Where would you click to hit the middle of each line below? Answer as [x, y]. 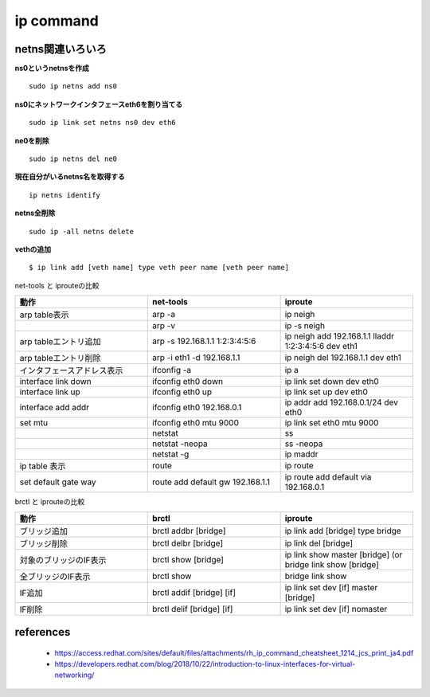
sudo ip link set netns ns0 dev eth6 [103, 123]
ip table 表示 [43, 466]
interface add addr [55, 408]
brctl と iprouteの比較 [50, 502]
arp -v [164, 326]
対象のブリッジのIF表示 [63, 560]
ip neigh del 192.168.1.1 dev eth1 [343, 358]
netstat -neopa [180, 444]
